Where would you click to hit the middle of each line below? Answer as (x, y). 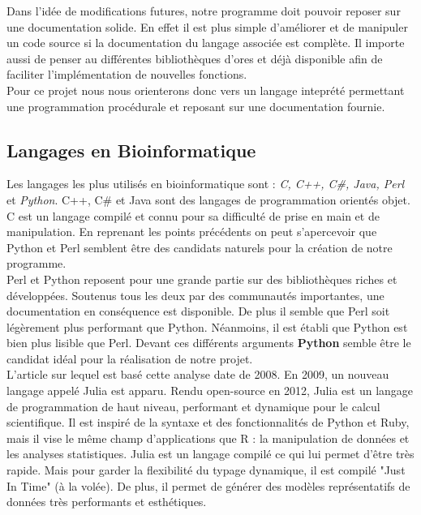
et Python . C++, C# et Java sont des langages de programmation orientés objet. (208, 199)
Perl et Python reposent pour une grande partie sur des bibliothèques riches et (202, 279)
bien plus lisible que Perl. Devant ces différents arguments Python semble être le (209, 343)
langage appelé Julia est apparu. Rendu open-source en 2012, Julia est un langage (210, 391)
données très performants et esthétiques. (107, 502)
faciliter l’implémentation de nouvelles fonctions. (127, 74)
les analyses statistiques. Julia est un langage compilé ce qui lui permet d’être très (210, 454)
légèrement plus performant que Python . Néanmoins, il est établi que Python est (207, 326)
